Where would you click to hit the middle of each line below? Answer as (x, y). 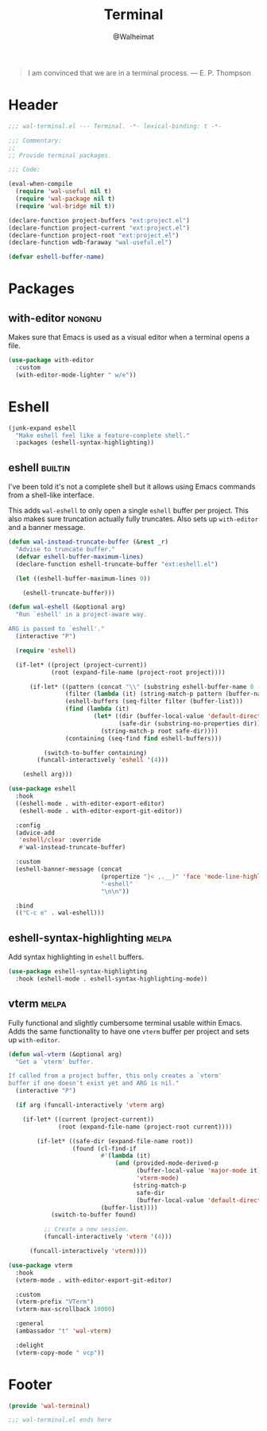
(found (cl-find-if (104, 1149)
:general (30, 1324)
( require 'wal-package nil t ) (65, 199)
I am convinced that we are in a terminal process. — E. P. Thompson (139, 72)
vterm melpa (38, 1004)
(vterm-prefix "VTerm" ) (54, 1302)
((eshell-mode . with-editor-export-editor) (90, 803)
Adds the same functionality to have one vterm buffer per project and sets (129, 1031)
